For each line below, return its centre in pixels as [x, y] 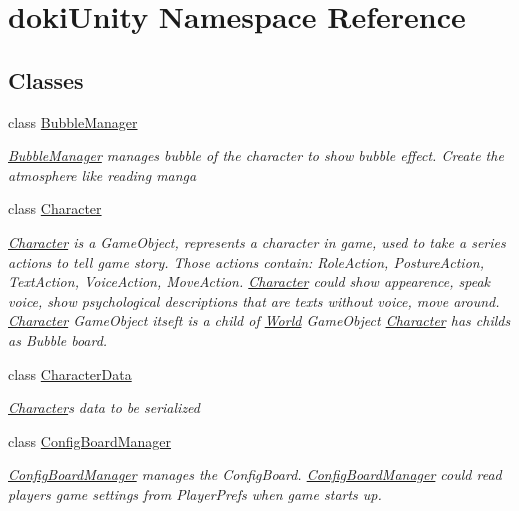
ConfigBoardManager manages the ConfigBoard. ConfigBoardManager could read [255, 474]
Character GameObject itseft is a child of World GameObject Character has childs [259, 320]
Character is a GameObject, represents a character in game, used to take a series [257, 241]
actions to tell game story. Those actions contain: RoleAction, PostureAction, [246, 261]
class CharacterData [70, 373]
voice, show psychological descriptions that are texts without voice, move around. [254, 300]
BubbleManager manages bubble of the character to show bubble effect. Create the [256, 155]
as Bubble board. [58, 339]
